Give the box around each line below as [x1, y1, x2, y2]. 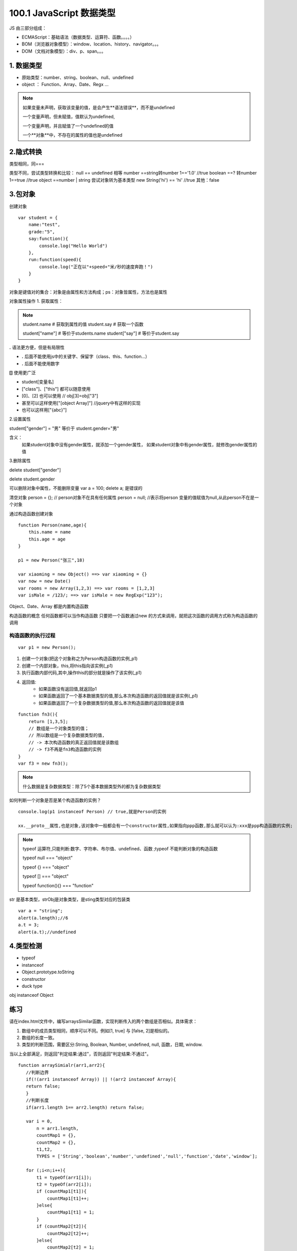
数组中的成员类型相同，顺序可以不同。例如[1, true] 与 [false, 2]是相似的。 [21, 1027, 172, 1033]
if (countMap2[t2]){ [36, 1223, 87, 1229]
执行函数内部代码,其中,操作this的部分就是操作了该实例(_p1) [21, 670, 142, 676]
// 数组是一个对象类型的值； [28, 726, 89, 731]
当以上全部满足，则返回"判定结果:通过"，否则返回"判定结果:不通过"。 [9, 1051, 152, 1057]
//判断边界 [25, 1069, 49, 1075]
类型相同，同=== [9, 161, 44, 167]
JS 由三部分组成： [9, 25, 47, 31]
